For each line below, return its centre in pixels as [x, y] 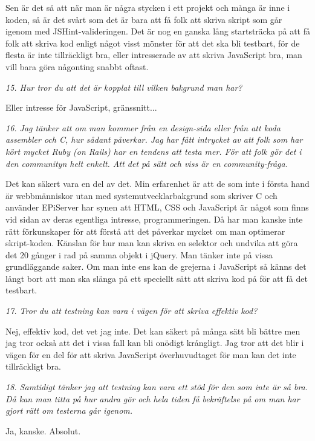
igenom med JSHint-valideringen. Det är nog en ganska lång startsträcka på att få [158, 31]
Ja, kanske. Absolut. [43, 430]
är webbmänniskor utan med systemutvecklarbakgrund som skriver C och [141, 195]
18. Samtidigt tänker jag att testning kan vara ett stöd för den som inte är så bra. [157, 387]
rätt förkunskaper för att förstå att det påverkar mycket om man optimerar [145, 231]
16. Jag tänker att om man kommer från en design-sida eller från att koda [143, 127]
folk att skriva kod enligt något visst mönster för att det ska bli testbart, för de [153, 43]
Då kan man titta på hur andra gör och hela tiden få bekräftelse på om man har [153, 398]
